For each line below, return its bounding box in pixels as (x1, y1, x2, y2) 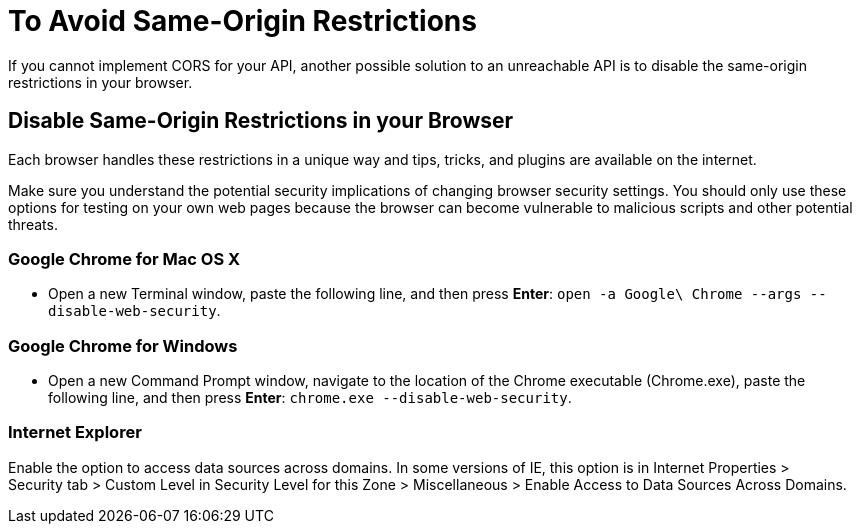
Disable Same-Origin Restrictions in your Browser (8, 108, 514, 134)
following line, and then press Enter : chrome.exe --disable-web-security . (48, 389, 572, 407)
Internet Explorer (8, 422, 142, 443)
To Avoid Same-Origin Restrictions (8, 4, 477, 38)
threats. (8, 215, 58, 233)
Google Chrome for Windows (8, 335, 238, 356)
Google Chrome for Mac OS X (8, 248, 241, 269)
